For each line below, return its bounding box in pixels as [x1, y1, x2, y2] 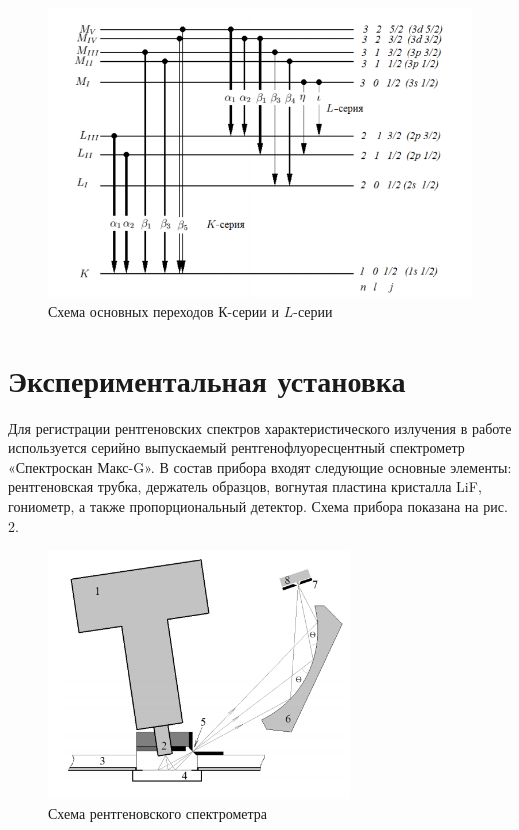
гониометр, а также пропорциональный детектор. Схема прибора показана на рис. [8, 495, 508, 516]
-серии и [227, 300, 280, 321]
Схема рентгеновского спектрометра [48, 802, 267, 823]
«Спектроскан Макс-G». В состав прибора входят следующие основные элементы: [8, 456, 512, 477]
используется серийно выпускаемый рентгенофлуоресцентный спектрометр [8, 437, 465, 458]
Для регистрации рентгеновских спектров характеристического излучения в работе [8, 417, 512, 438]
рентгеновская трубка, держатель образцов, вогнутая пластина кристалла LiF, [8, 476, 482, 497]
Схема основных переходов [48, 300, 214, 321]
